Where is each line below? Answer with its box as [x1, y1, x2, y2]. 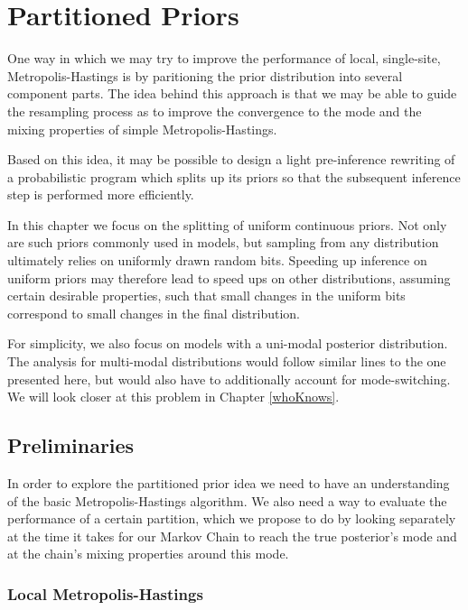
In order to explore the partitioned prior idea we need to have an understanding [7, 474, 450, 493]
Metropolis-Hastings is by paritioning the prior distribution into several [7, 66, 403, 85]
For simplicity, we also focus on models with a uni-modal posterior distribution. [7, 334, 448, 353]
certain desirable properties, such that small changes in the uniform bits [7, 286, 406, 305]
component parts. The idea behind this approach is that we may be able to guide [7, 84, 457, 103]
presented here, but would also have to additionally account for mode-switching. [7, 369, 451, 388]
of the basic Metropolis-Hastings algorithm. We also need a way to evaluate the [7, 491, 447, 510]
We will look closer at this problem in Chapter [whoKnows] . [7, 387, 340, 406]
